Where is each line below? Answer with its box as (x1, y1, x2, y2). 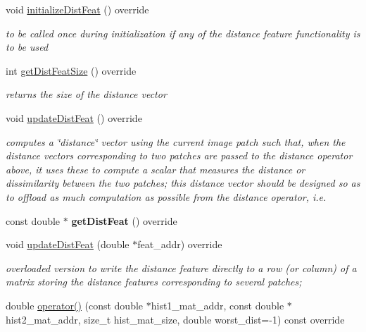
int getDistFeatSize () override (6, 63, 137, 78)
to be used (6, 39, 49, 54)
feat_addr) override (137, 237, 222, 252)
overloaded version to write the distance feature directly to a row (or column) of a (6, 260, 357, 275)
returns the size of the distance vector (6, 87, 167, 102)
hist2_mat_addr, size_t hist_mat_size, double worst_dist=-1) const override (6, 312, 345, 326)
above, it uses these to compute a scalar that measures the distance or (6, 161, 305, 176)
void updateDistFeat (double (6, 237, 130, 252)
